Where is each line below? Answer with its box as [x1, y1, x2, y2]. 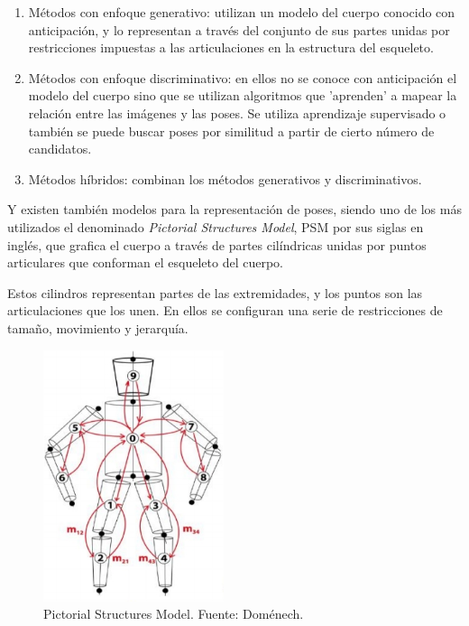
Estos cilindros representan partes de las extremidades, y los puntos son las [7, 283, 423, 302]
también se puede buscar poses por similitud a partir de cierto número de [28, 121, 435, 140]
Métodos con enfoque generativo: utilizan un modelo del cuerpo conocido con [28, 3, 455, 21]
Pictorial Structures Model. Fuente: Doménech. [43, 604, 304, 623]
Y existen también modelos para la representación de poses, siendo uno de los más [7, 200, 462, 219]
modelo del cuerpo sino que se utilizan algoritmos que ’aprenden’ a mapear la [28, 86, 457, 105]
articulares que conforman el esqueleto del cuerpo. [7, 253, 283, 272]
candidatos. [28, 139, 92, 158]
